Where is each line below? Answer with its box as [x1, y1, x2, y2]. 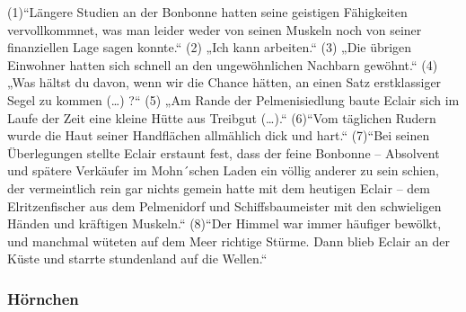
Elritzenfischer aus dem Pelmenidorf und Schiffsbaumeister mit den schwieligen [7, 196, 442, 215]
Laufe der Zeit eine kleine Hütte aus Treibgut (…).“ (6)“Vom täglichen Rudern [7, 108, 436, 127]
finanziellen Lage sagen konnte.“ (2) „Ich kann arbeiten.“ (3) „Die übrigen [7, 38, 412, 57]
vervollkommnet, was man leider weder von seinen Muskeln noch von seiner [7, 20, 422, 39]
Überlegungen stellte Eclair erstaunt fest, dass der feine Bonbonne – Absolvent [7, 143, 440, 162]
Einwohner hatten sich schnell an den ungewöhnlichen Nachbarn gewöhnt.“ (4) [7, 55, 438, 74]
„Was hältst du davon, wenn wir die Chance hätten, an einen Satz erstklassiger [7, 73, 442, 92]
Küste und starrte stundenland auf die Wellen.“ [7, 249, 268, 268]
